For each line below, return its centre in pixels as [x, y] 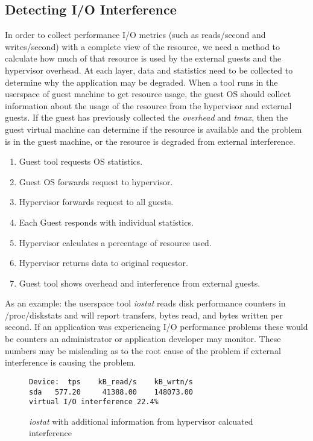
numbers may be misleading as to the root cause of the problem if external [143, 350]
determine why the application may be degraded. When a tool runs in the [141, 82]
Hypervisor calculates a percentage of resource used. [115, 242]
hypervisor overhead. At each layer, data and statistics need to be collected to [149, 70]
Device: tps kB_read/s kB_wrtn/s [111, 382]
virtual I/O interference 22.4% [94, 402]
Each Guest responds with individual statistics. [106, 222]
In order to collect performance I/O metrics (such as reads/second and [135, 35]
